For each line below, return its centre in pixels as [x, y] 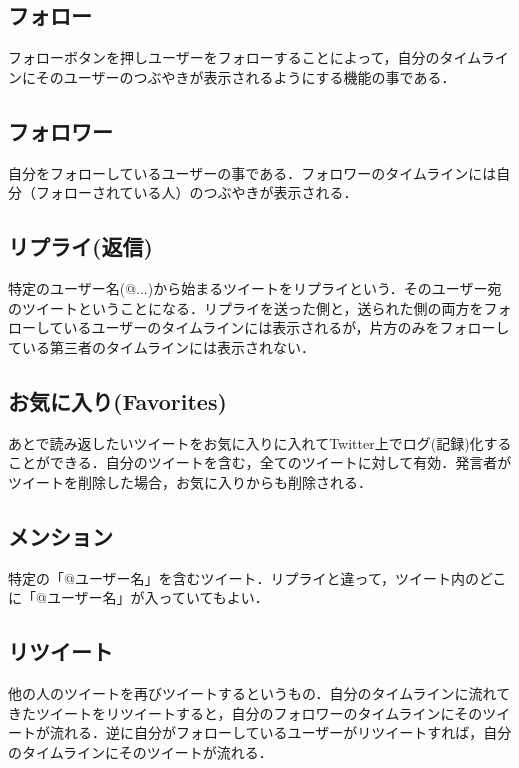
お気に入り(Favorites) [117, 400]
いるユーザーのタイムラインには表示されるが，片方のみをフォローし [286, 327]
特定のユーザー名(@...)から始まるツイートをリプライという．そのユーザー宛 [255, 287]
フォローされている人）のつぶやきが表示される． [196, 192]
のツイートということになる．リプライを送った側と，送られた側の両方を [246, 307]
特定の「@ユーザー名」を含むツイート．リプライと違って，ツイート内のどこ [257, 577]
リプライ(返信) [80, 246]
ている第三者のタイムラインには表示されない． [162, 346]
